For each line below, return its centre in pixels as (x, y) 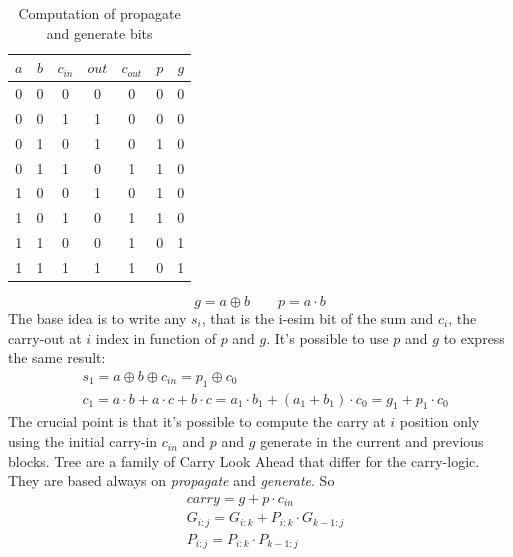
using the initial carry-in (83, 441)
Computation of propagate (99, 13)
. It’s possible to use (327, 337)
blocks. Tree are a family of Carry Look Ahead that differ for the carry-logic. (244, 460)
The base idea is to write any (97, 318)
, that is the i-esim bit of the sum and (317, 318)
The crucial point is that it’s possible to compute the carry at (197, 421)
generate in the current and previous (372, 441)
